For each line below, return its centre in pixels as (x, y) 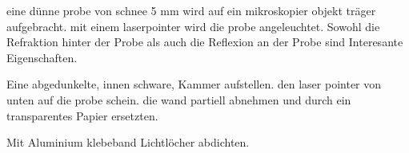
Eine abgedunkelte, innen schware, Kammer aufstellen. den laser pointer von (194, 84)
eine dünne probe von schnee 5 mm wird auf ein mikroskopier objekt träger (191, 10)
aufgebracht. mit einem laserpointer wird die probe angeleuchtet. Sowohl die (193, 26)
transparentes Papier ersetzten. (82, 115)
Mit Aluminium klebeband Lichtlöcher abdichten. (128, 142)
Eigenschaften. (42, 57)
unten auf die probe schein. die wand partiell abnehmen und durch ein (179, 99)
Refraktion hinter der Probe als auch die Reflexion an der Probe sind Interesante (205, 42)
